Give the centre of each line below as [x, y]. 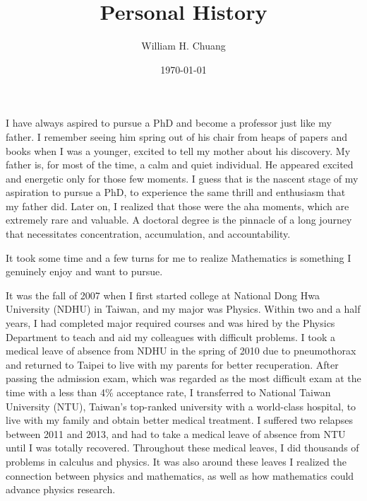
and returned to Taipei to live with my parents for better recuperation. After [172, 364]
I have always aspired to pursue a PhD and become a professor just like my [169, 123]
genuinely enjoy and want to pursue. [84, 271]
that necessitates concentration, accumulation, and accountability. [148, 234]
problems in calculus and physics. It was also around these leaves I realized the [176, 461]
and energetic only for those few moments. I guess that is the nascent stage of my [182, 178]
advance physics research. [61, 489]
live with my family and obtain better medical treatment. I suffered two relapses [179, 420]
